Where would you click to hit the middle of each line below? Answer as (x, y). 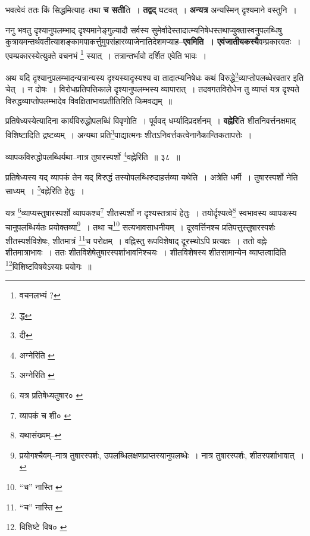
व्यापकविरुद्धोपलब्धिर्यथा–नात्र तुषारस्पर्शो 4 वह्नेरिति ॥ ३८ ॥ (93, 156)
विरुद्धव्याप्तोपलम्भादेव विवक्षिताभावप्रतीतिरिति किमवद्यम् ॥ (89, 100)
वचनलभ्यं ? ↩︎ (40, 295)
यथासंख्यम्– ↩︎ (40, 435)
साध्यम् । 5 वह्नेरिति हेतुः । (45, 190)
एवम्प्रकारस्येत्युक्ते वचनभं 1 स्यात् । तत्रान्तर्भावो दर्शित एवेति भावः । (106, 54)
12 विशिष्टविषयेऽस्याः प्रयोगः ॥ (48, 265)
